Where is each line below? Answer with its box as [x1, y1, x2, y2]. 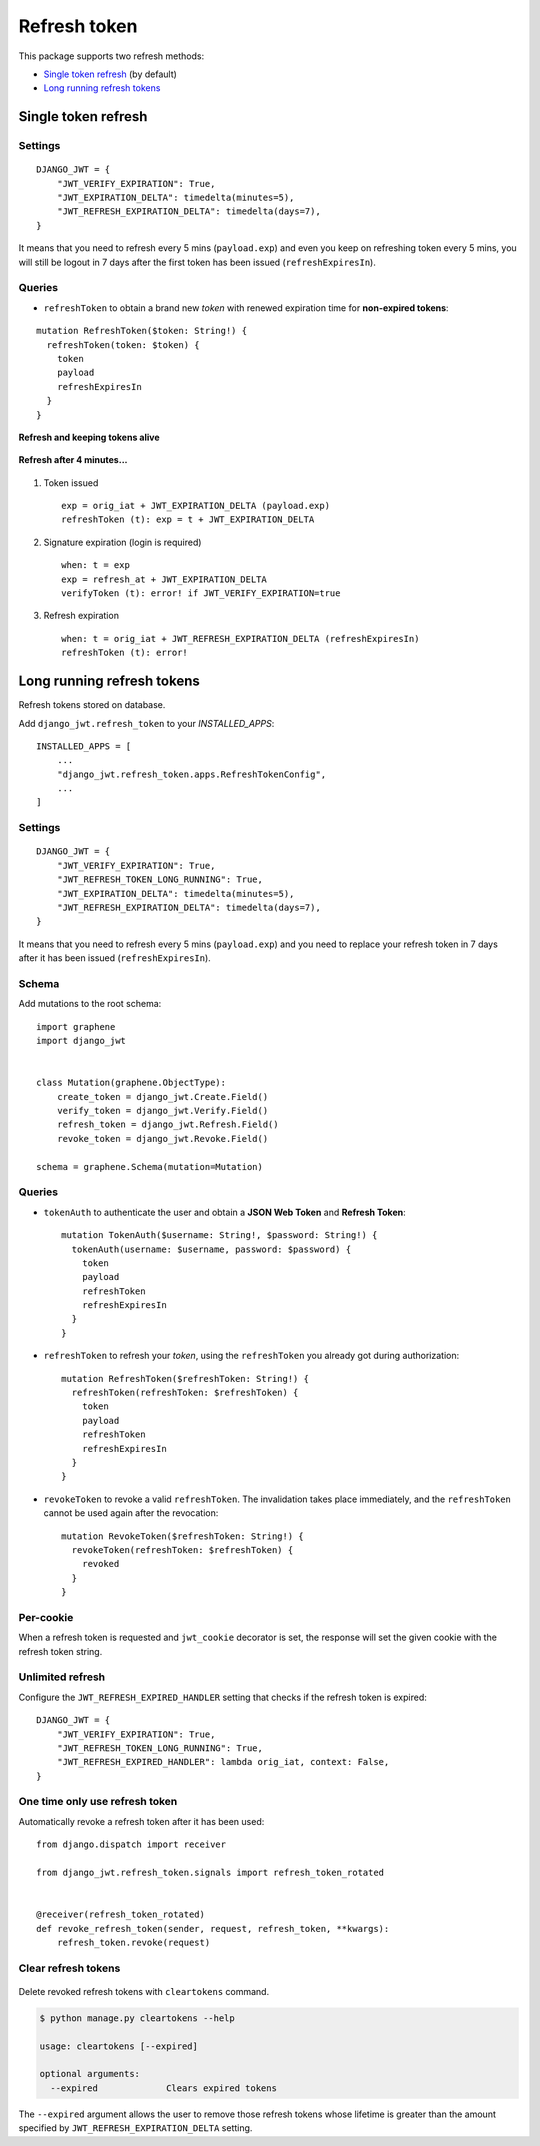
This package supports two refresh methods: [18, 50, 205, 62]
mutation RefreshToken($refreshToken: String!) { [61, 1373, 310, 1384]
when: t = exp [61, 560, 130, 571]
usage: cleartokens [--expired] [39, 2040, 199, 2052]
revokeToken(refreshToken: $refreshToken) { [71, 1544, 294, 1555]
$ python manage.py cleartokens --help [39, 2012, 235, 2024]
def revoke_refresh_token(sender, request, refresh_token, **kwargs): [36, 1923, 390, 1934]
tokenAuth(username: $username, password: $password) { [71, 1243, 352, 1255]
